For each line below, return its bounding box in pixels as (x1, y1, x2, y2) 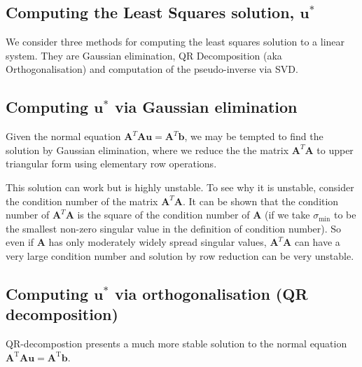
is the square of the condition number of (77, 207, 250, 222)
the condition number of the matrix (6, 193, 158, 208)
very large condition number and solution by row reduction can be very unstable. (6, 248, 354, 263)
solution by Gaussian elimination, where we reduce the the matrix (6, 142, 289, 157)
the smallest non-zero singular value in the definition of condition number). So (6, 221, 342, 235)
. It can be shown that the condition (183, 193, 339, 208)
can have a (294, 235, 340, 249)
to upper (316, 142, 354, 157)
